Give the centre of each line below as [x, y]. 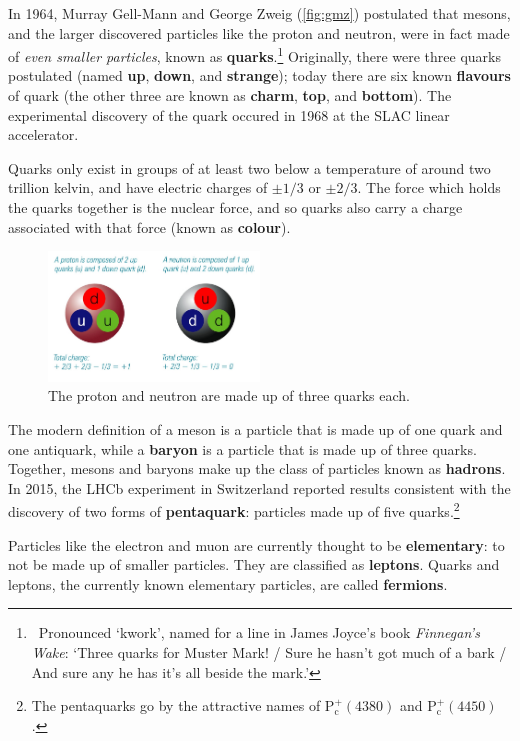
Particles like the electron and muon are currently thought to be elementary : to [256, 544]
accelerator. [43, 134]
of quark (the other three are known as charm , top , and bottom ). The [230, 95]
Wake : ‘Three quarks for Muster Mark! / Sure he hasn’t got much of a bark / [269, 652]
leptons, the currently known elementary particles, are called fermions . [228, 583]
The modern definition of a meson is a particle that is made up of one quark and [255, 429]
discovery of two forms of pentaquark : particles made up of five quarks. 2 [234, 510]
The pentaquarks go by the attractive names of [176, 705]
